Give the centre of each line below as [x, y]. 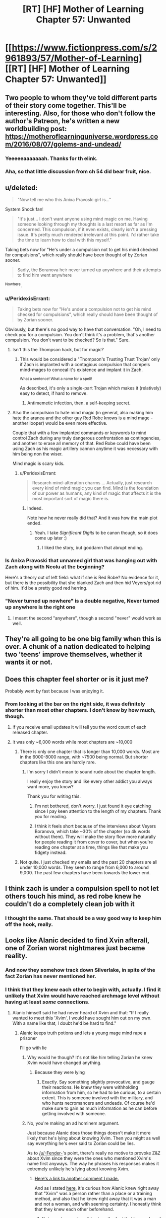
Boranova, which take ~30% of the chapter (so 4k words [92, 832]
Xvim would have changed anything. [64, 1063]
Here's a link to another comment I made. [77, 1179]
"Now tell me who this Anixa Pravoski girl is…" [64, 200]
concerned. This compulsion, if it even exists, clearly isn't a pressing [87, 229]
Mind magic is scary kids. [38, 463]
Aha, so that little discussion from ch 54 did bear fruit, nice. [78, 171]
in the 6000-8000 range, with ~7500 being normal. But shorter [84, 757]
